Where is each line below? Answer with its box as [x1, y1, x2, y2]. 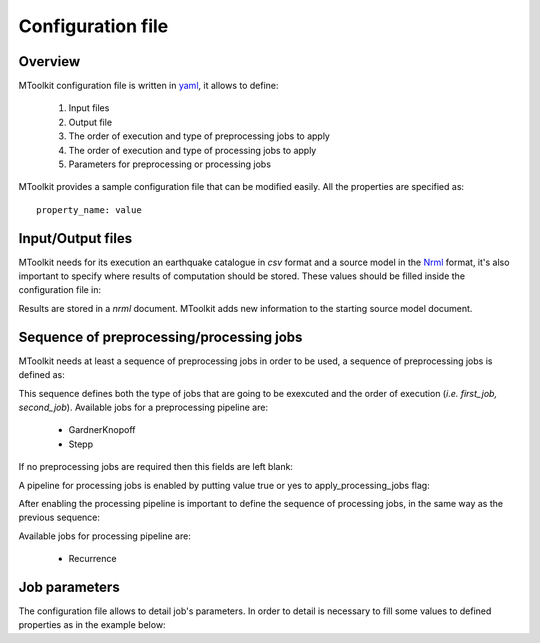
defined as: [18, 369, 65, 381]
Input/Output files [18, 230, 133, 247]
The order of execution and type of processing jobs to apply [68, 144, 317, 156]
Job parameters [18, 578, 120, 595]
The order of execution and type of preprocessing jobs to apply [68, 130, 330, 142]
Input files [68, 102, 110, 114]
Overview [18, 53, 81, 70]
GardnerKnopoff [68, 424, 136, 436]
